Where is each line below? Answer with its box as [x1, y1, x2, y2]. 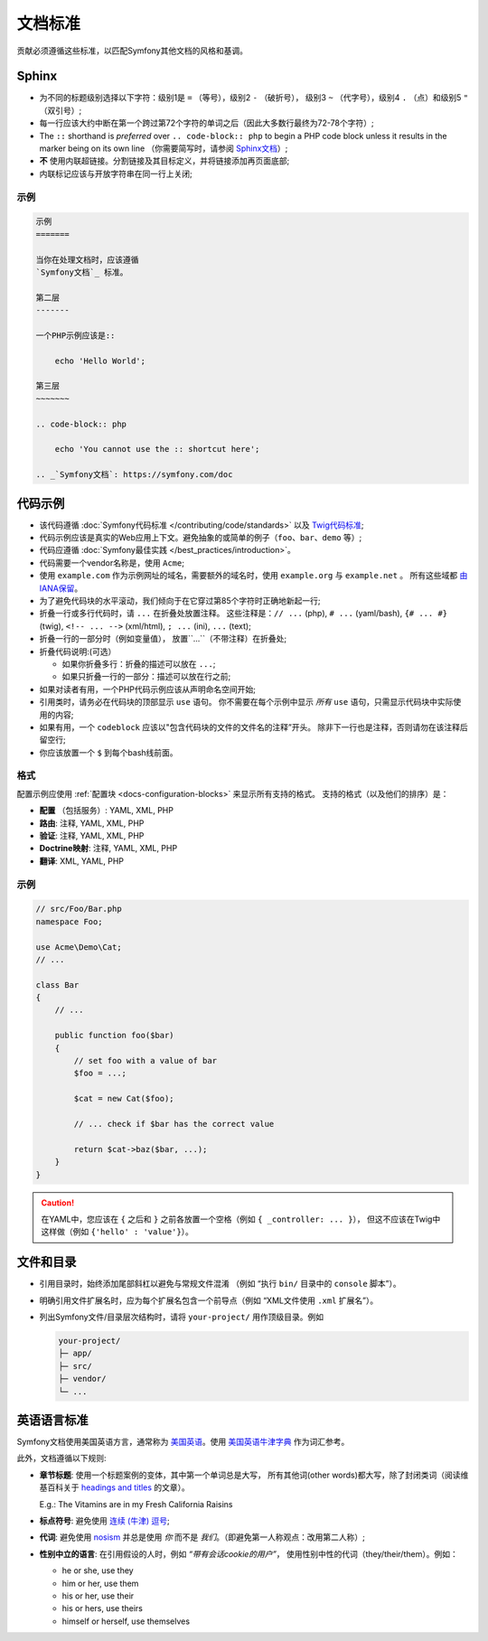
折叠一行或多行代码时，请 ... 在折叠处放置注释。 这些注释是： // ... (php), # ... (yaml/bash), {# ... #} [39, 608, 447, 619]
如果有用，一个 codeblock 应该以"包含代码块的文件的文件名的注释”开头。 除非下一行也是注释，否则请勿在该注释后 [39, 721, 469, 732]
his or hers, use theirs [61, 1603, 144, 1614]
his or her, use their [61, 1590, 135, 1601]
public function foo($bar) [54, 1030, 175, 1041]
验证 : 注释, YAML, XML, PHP [39, 830, 145, 840]
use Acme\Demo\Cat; [35, 942, 122, 952]
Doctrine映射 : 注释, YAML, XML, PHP [39, 843, 178, 854]
